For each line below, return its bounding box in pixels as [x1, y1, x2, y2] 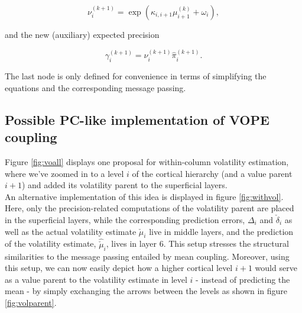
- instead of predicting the [196, 273, 290, 285]
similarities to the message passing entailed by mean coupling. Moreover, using [5, 250, 290, 262]
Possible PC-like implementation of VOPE [5, 110, 269, 128]
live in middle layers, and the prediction [149, 225, 294, 237]
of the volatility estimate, [5, 237, 96, 250]
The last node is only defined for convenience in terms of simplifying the [5, 70, 267, 82]
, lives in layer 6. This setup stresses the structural [106, 237, 289, 250]
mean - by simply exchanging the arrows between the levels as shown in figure [5, 285, 288, 297]
